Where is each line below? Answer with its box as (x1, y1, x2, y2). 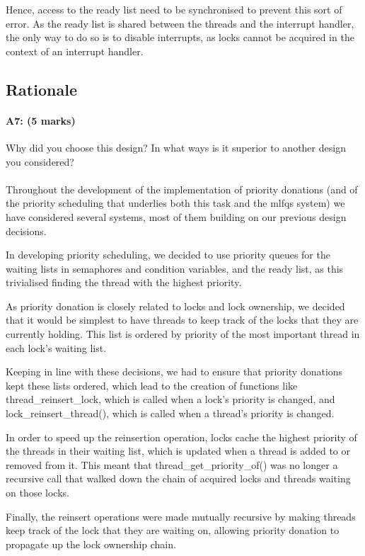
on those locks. (6, 485, 69, 500)
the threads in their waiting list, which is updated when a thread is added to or (6, 443, 350, 458)
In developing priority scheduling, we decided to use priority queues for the (6, 247, 330, 262)
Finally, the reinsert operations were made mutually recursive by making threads (6, 509, 356, 523)
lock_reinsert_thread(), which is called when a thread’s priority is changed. (6, 406, 335, 421)
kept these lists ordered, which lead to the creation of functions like (6, 378, 298, 392)
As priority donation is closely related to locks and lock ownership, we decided (6, 298, 345, 313)
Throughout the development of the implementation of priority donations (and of (6, 181, 358, 196)
